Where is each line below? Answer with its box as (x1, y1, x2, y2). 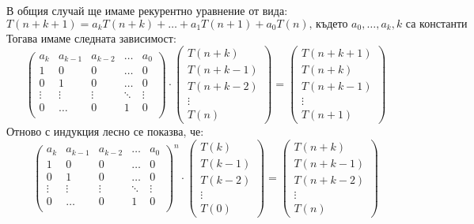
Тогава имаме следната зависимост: (6, 29, 176, 46)
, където (309, 18, 348, 30)
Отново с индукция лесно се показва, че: (6, 123, 204, 140)
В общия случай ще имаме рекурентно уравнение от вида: (6, 2, 288, 18)
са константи (405, 18, 468, 30)
